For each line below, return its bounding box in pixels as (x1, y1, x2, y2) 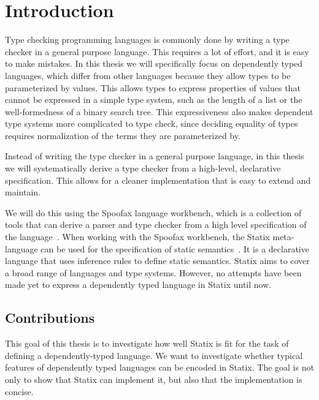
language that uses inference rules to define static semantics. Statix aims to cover (5, 254, 310, 267)
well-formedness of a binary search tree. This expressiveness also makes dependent (5, 105, 313, 118)
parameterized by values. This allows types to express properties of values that (5, 81, 301, 94)
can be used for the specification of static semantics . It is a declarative (40, 242, 309, 255)
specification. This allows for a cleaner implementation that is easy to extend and (5, 173, 311, 186)
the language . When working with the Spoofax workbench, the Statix (5, 230, 270, 243)
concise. (5, 385, 34, 398)
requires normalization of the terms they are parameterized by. (5, 129, 240, 142)
